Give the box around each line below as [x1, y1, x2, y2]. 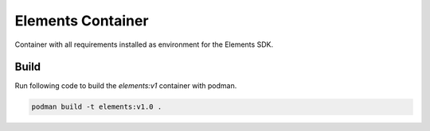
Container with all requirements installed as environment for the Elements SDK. [14, 40, 274, 49]
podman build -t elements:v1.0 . [31, 102, 162, 111]
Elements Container [14, 12, 149, 29]
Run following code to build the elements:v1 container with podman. [14, 81, 237, 91]
